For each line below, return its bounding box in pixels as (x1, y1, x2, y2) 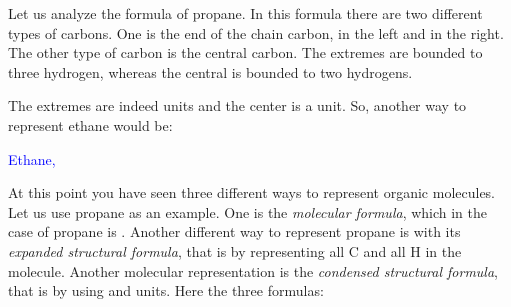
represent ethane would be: (8, 114, 173, 135)
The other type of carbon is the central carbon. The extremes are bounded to (8, 42, 483, 63)
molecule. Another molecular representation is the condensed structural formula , (8, 260, 499, 281)
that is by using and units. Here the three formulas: (8, 280, 324, 301)
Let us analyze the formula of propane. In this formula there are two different (8, 3, 483, 23)
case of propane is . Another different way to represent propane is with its (8, 221, 461, 242)
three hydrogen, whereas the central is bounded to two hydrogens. (8, 61, 413, 82)
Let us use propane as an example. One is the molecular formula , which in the (8, 201, 488, 222)
